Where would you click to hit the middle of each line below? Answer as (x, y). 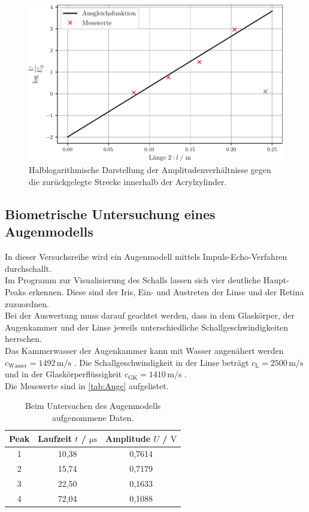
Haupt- (276, 280)
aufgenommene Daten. (93, 417)
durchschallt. (28, 268)
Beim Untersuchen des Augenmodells (93, 406)
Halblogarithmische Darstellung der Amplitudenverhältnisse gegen (150, 170)
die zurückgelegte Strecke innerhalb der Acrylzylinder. (128, 181)
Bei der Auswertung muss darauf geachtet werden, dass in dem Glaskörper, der (150, 315)
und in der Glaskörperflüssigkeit (63, 374)
